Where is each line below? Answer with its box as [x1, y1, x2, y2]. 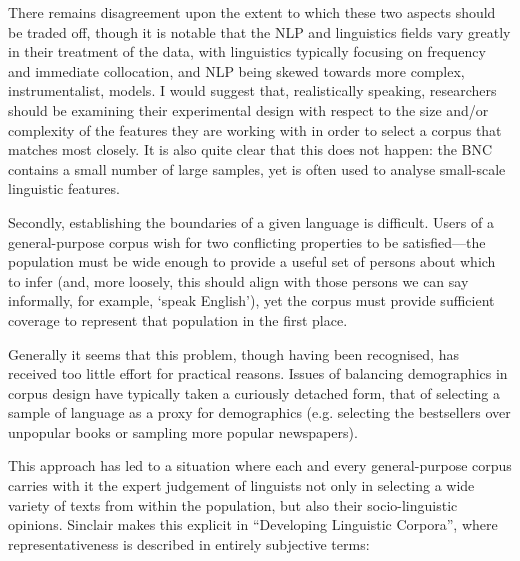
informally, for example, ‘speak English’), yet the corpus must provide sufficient [8, 290, 495, 311]
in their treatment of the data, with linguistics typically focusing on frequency [8, 41, 486, 62]
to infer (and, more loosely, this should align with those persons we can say [8, 270, 469, 291]
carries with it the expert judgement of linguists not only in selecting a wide [8, 475, 475, 496]
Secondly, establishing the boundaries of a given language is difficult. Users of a [8, 211, 494, 232]
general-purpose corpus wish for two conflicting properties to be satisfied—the [8, 231, 486, 252]
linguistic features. [8, 178, 120, 199]
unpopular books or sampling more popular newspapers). [8, 421, 358, 442]
